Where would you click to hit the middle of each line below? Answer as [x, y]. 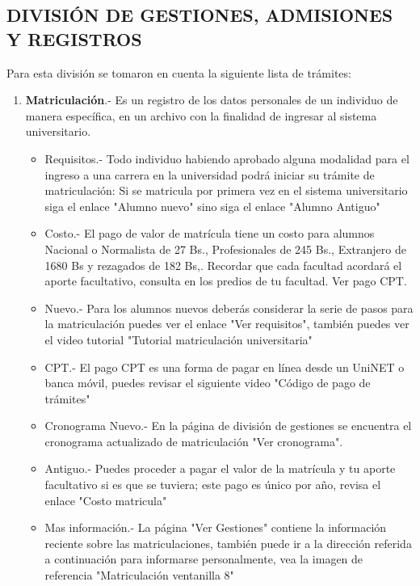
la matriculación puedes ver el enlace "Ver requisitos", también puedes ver [227, 324]
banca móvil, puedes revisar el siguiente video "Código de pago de [208, 383]
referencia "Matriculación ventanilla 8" [139, 575]
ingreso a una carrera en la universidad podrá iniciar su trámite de [210, 174]
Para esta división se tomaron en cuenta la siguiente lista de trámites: [179, 72]
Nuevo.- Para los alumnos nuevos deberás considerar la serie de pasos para [229, 308]
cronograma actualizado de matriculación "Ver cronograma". [194, 441]
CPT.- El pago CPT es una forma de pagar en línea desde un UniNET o [225, 367]
